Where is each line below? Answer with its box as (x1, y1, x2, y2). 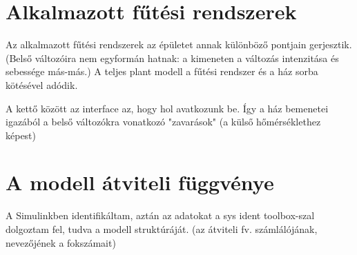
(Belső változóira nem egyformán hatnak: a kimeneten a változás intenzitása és (6, 50, 339, 65)
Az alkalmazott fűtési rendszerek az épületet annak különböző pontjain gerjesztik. (6, 37, 352, 52)
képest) (6, 127, 37, 142)
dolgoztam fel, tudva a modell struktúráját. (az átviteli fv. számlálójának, (6, 222, 318, 236)
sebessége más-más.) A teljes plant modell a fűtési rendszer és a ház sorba (6, 64, 318, 79)
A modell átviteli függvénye (6, 168, 274, 196)
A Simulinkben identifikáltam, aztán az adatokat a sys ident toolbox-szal (6, 208, 315, 223)
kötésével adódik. (6, 77, 78, 92)
